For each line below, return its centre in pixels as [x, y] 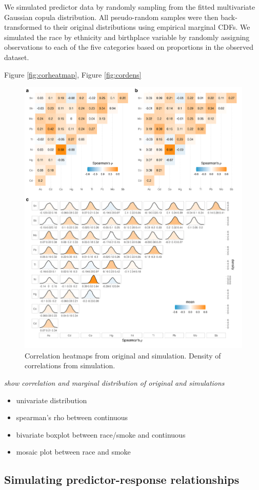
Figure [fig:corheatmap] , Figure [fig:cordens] [73, 74]
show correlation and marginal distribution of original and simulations [114, 382]
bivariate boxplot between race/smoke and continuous [101, 434]
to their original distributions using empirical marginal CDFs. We [147, 27]
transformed [23, 27]
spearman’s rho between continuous [72, 417]
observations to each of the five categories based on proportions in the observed [129, 47]
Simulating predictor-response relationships [122, 479]
